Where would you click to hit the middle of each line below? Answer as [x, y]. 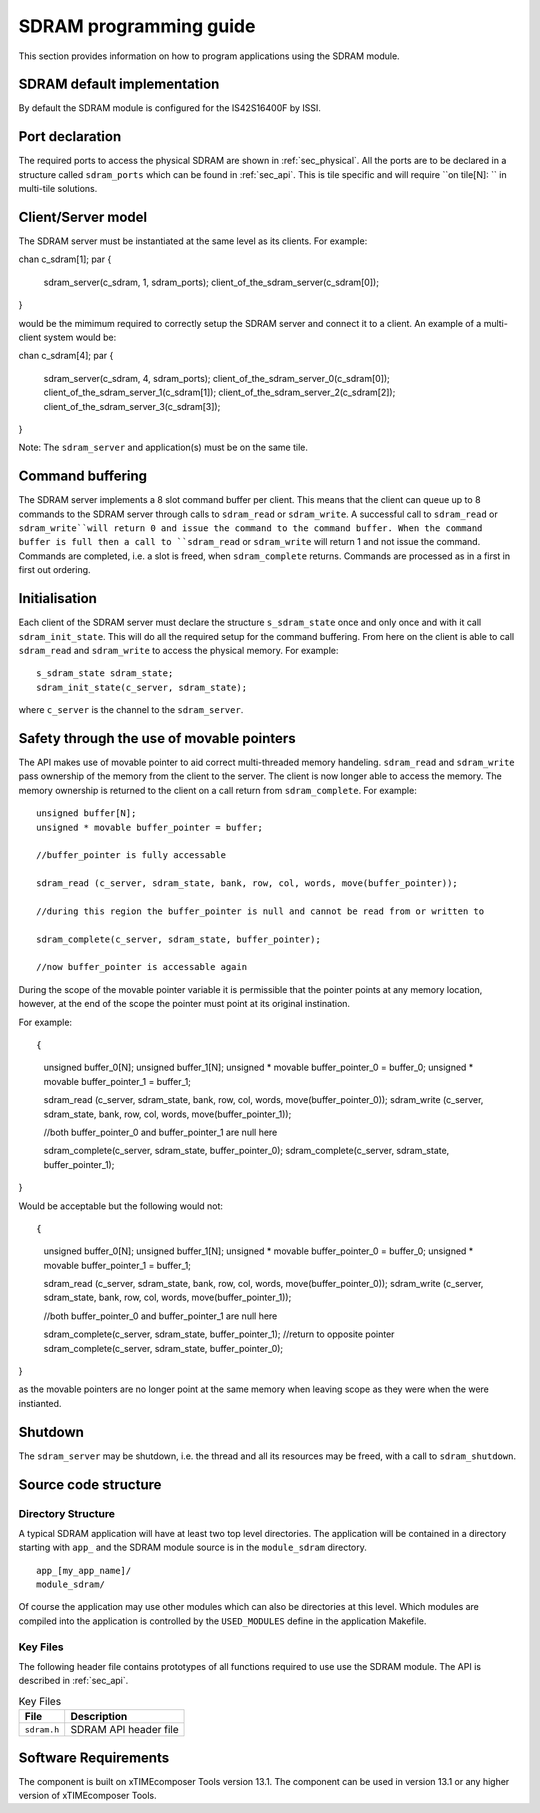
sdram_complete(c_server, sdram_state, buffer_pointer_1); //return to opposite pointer [219, 1334]
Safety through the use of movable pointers [157, 738]
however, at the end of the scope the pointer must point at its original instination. [184, 1004]
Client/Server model [83, 216]
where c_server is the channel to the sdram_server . [131, 710]
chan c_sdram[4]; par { [66, 356]
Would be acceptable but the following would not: [121, 1206]
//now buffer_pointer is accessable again [142, 967]
